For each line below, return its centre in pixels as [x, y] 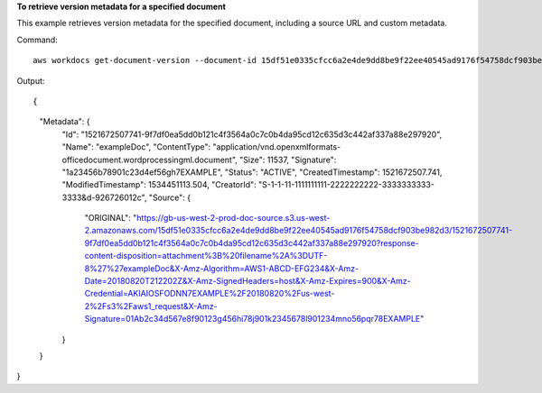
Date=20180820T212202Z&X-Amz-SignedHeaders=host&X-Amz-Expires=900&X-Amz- [248, 281]
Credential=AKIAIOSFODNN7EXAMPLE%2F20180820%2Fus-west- [210, 294]
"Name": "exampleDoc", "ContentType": [136, 147]
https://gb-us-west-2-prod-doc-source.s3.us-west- [234, 218]
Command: [37, 40]
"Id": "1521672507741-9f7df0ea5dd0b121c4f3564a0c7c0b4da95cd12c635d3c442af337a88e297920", [252, 134]
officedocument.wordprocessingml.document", [150, 160]
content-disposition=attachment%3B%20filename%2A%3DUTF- [206, 256]
